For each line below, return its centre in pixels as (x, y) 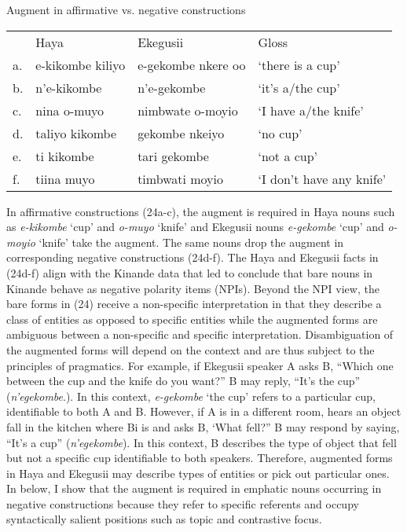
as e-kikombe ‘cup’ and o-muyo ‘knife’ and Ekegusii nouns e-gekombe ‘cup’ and (195, 227)
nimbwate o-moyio (188, 110)
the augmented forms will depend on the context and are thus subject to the (191, 349)
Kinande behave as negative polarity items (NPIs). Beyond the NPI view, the (193, 288)
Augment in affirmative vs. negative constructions (126, 9)
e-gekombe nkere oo (192, 64)
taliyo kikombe (76, 133)
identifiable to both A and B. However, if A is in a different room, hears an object (204, 411)
